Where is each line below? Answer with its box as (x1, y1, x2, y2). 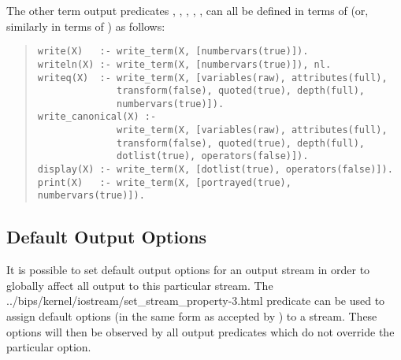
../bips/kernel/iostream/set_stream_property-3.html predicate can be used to (6, 292, 385, 309)
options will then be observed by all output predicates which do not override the (6, 323, 395, 340)
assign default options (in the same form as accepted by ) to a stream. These (6, 308, 377, 325)
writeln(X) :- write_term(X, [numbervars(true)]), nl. (37, 58, 332, 70)
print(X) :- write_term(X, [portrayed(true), (37, 176, 291, 188)
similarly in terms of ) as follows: (6, 17, 165, 34)
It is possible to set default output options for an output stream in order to (6, 262, 370, 278)
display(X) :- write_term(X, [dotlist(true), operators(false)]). (37, 164, 393, 176)
